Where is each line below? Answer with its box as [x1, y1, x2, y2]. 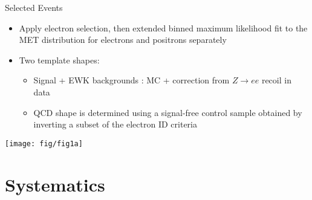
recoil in [261, 74, 291, 86]
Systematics [5, 172, 105, 196]
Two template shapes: [19, 53, 100, 66]
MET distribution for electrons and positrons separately [19, 33, 227, 46]
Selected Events [5, 1, 63, 13]
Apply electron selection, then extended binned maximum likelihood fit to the [19, 21, 308, 34]
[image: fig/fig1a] [5, 139, 83, 148]
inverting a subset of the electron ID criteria [33, 118, 197, 131]
